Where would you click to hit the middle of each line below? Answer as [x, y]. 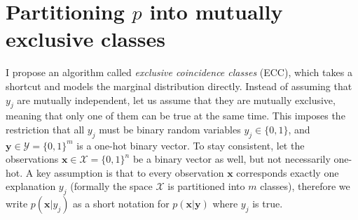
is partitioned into [206, 186]
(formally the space [111, 186]
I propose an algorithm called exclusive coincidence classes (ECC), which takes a [179, 72]
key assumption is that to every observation [130, 172]
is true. [268, 204]
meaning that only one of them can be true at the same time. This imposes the [175, 116]
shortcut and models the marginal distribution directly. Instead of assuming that [179, 86]
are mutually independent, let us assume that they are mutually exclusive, [176, 100]
